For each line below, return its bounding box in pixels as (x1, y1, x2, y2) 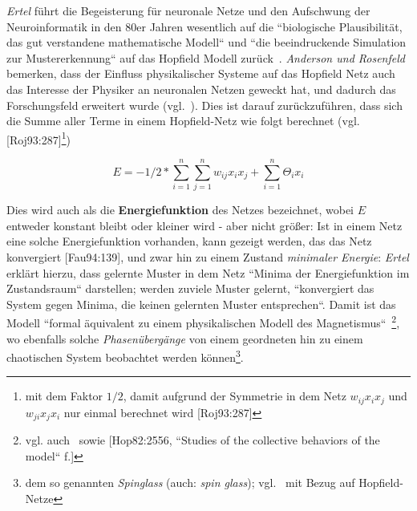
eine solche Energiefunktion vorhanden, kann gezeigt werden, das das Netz (6, 233, 372, 249)
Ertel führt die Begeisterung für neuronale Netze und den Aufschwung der (6, 2, 370, 18)
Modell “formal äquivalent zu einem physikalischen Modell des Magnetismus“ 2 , (6, 312, 400, 331)
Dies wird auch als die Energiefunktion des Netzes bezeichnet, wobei (6, 201, 354, 218)
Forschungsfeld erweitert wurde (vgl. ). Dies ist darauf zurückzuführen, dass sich (6, 96, 403, 113)
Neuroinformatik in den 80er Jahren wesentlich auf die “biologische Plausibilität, (6, 18, 403, 34)
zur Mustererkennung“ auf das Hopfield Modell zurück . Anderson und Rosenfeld (6, 49, 405, 66)
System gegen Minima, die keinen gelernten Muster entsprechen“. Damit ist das (6, 295, 396, 312)
